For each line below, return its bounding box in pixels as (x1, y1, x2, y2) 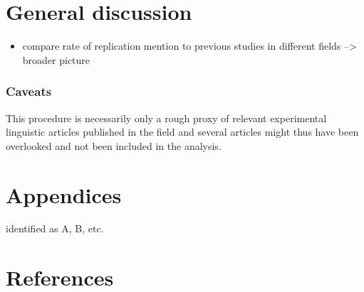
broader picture (22, 52, 90, 67)
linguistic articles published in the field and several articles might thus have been (6, 124, 359, 139)
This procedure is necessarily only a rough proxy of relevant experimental (6, 110, 327, 125)
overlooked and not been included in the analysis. (6, 138, 222, 153)
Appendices (6, 180, 122, 209)
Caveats (6, 82, 52, 100)
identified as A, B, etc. (6, 221, 104, 236)
